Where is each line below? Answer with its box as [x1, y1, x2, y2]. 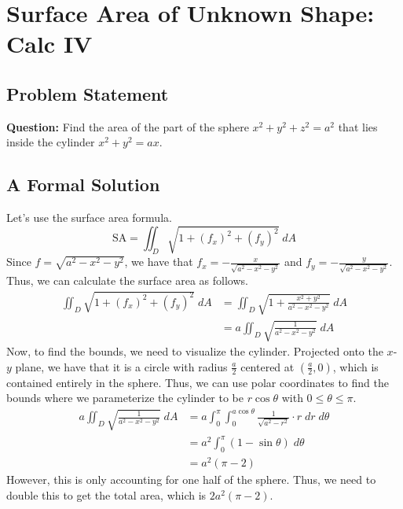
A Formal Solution [6, 172, 160, 197]
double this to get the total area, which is [6, 486, 207, 503]
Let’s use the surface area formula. [6, 209, 172, 226]
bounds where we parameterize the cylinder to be [6, 389, 244, 406]
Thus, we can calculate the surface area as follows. [6, 271, 248, 288]
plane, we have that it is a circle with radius [15, 358, 228, 374]
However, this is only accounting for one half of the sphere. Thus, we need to [6, 471, 376, 488]
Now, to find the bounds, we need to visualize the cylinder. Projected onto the [6, 343, 383, 360]
